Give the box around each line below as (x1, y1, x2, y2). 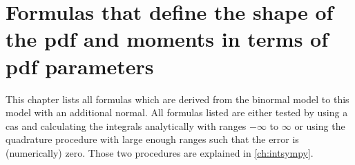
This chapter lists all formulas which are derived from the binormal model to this (6, 91, 349, 106)
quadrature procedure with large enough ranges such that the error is (6, 132, 299, 146)
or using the (294, 118, 345, 133)
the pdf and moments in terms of (6, 25, 329, 53)
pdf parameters (6, 52, 154, 80)
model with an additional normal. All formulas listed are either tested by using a (6, 105, 348, 120)
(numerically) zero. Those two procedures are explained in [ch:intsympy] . (6, 145, 314, 159)
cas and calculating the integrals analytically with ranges (6, 118, 247, 133)
